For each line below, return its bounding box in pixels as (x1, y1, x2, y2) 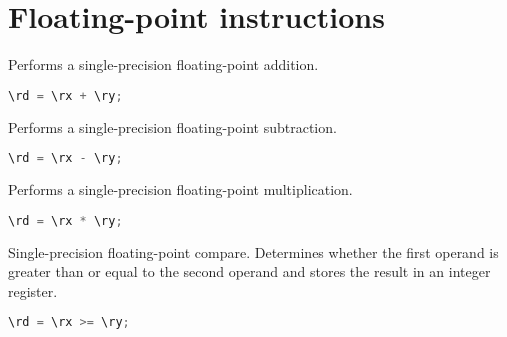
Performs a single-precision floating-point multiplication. (8, 179, 353, 200)
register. (8, 280, 58, 301)
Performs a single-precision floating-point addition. (8, 54, 319, 75)
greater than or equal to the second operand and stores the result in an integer (8, 261, 491, 282)
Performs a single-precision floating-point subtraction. (8, 116, 337, 137)
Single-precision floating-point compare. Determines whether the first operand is (8, 241, 499, 262)
